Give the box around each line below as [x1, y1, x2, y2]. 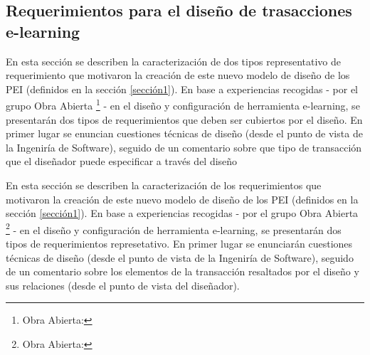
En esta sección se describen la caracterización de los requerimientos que [6, 178, 322, 192]
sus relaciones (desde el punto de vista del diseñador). [6, 277, 240, 292]
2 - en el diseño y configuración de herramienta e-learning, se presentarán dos [6, 220, 342, 237]
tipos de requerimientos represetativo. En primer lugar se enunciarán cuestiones [6, 236, 353, 251]
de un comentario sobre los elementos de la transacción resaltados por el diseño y [6, 264, 359, 279]
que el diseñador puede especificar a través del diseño [6, 154, 238, 169]
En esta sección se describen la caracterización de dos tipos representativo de [6, 53, 342, 68]
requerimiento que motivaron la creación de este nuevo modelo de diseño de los [6, 68, 350, 83]
